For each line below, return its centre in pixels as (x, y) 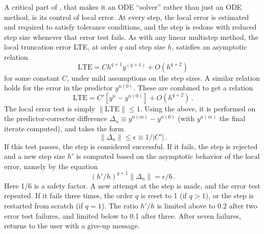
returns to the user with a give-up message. (72, 226)
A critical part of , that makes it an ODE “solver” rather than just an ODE (123, 7)
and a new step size (35, 156)
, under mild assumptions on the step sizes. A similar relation (163, 77)
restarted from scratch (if (43, 205)
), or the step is (229, 195)
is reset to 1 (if (164, 195)
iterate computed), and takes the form (64, 128)
